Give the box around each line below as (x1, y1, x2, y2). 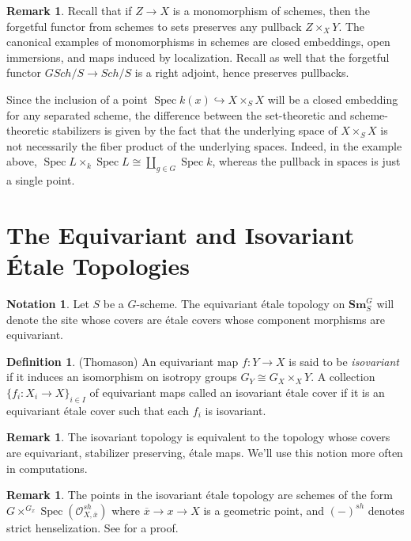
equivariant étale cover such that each (6, 402, 190, 418)
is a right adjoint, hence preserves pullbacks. (134, 64, 349, 81)
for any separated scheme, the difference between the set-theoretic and (6, 106, 347, 123)
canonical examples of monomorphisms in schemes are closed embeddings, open (6, 33, 390, 50)
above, (6, 153, 37, 170)
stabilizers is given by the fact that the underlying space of (52, 122, 337, 139)
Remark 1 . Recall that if (6, 2, 132, 18)
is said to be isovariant (288, 352, 399, 369)
